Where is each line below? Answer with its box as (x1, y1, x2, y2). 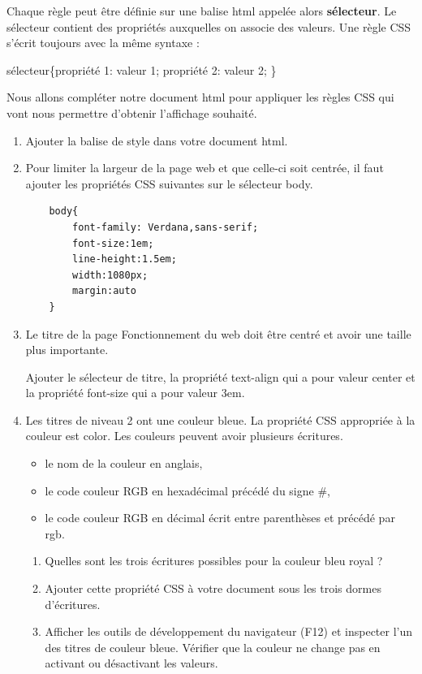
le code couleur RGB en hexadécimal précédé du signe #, (45, 482, 330, 499)
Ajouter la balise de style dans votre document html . (25, 132, 288, 149)
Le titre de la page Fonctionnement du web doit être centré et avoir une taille (25, 325, 411, 342)
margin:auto (72, 285, 136, 297)
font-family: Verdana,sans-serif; (72, 221, 259, 233)
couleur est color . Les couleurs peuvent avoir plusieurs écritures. (25, 427, 343, 444)
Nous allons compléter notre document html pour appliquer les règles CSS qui (6, 89, 394, 106)
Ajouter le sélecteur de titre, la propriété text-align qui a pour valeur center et (25, 368, 416, 385)
